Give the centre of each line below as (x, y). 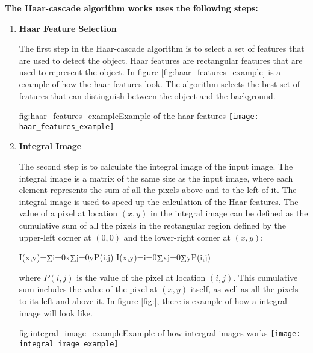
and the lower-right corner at (177, 237)
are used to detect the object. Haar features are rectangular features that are (161, 60)
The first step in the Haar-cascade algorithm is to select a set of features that (162, 48)
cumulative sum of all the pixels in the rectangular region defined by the (153, 225)
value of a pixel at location (68, 213)
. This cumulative (265, 277)
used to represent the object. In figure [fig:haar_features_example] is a (150, 72)
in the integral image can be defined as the (229, 213)
